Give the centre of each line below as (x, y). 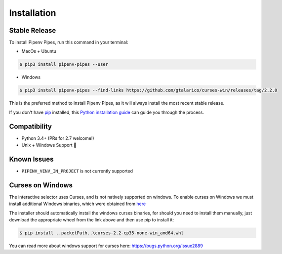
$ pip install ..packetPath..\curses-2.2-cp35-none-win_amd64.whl (101, 233)
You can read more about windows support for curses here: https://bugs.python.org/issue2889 (106, 246)
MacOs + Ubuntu (39, 51)
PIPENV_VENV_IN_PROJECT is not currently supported (77, 171)
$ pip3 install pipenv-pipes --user (64, 64)
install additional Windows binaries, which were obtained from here (77, 204)
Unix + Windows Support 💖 (49, 145)
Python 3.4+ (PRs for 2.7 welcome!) (58, 138)
